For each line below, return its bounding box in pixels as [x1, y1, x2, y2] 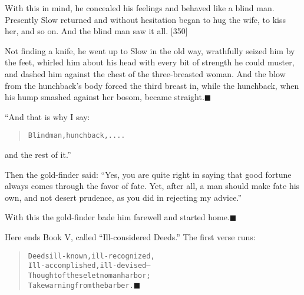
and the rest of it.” [5, 148, 71, 160]
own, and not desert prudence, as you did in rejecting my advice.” [5, 191, 242, 203]
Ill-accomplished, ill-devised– [28, 261, 151, 270]
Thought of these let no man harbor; [28, 271, 151, 280]
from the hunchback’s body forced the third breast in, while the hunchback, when [5, 79, 299, 91]
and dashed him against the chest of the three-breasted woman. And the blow [5, 67, 286, 79]
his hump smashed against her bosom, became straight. [5, 91, 204, 103]
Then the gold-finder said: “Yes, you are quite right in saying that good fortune [5, 168, 292, 180]
